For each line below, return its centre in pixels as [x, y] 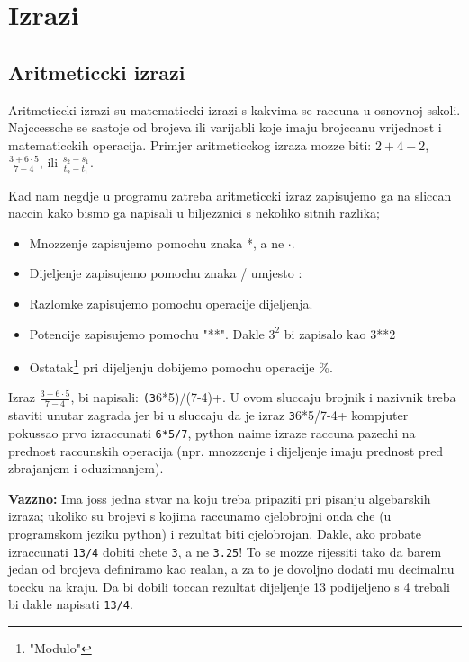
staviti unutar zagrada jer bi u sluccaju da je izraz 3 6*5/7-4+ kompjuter [208, 415]
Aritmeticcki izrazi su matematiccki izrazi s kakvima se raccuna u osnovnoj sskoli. [234, 109]
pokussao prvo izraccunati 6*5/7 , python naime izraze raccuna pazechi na [212, 432]
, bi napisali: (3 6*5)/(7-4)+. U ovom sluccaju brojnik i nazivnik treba [263, 397]
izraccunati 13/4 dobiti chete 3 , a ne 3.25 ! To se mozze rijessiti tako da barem [225, 551]
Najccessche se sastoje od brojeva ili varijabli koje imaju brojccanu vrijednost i [225, 127]
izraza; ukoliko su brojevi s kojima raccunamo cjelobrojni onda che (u [200, 516]
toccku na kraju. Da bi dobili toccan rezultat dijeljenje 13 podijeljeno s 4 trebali [229, 586]
